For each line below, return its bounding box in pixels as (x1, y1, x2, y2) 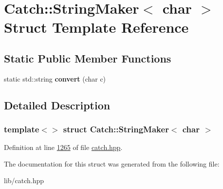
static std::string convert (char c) (4, 73, 106, 84)
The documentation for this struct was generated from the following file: (4, 158, 220, 168)
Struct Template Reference (4, 17, 189, 37)
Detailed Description (4, 97, 111, 112)
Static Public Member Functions (4, 50, 171, 65)
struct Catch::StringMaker (63, 123, 169, 135)
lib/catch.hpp (4, 175, 44, 185)
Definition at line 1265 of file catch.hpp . (4, 142, 123, 152)
